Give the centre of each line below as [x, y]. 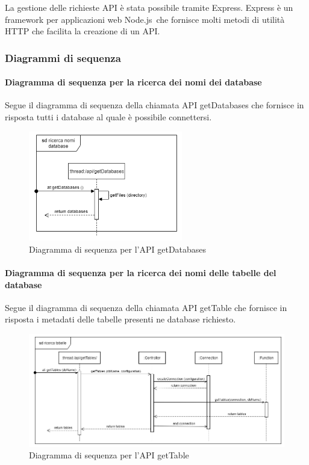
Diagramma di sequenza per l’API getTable [109, 455]
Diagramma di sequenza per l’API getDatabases [118, 249]
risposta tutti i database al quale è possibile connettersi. [108, 117]
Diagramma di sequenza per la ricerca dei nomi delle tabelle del [141, 273]
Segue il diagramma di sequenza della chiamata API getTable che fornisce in [146, 307]
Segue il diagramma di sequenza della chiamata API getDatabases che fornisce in [154, 105]
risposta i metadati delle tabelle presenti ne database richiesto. [120, 319]
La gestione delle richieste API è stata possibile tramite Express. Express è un [149, 7]
